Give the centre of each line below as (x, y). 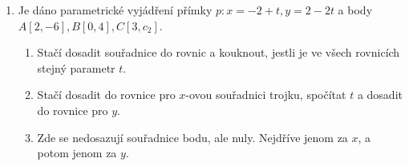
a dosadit (380, 95)
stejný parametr (76, 67)
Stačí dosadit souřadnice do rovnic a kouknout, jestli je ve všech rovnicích (219, 52)
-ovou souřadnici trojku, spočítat (266, 95)
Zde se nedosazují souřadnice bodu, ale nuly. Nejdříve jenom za (192, 137)
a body (355, 10)
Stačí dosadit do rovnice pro (106, 95)
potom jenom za (77, 153)
